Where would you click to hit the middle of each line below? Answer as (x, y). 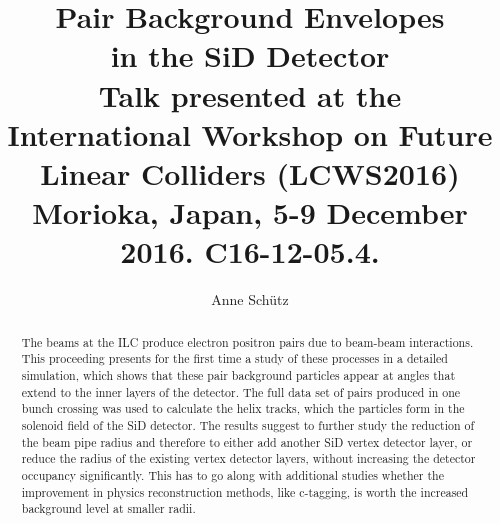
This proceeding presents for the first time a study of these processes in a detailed (234, 358)
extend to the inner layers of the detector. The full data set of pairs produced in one (241, 391)
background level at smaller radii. (108, 508)
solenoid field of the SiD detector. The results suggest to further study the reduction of (248, 424)
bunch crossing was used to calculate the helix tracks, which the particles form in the (243, 408)
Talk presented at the (250, 94)
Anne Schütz (250, 299)
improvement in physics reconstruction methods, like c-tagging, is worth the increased (245, 491)
